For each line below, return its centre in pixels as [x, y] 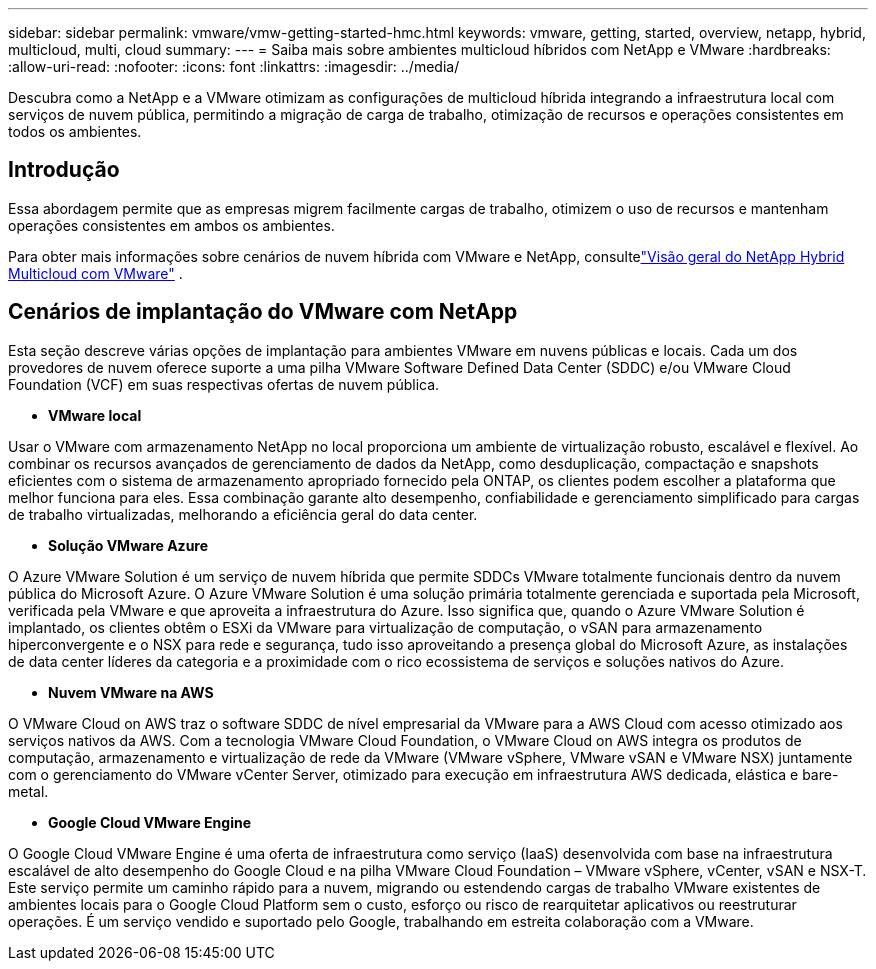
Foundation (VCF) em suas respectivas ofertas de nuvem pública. [224, 384]
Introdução [64, 170]
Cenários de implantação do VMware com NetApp [263, 312]
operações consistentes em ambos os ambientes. [171, 225]
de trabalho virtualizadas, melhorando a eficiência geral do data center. [243, 514]
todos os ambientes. [75, 131]
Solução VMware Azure [128, 545]
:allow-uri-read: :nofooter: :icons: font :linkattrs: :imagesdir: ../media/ [234, 66]
